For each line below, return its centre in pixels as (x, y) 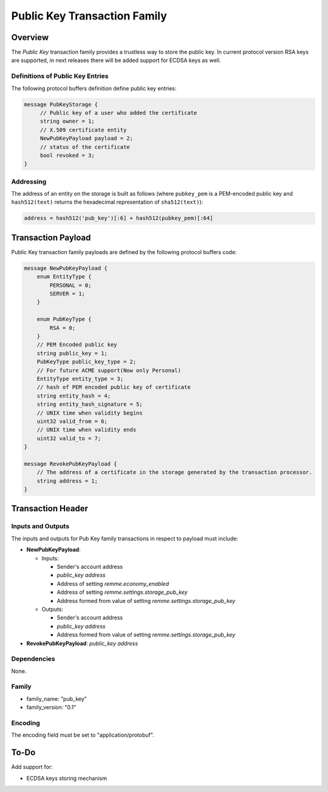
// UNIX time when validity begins (90, 413)
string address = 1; (67, 481)
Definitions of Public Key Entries (60, 76)
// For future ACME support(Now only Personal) (109, 370)
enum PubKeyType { (64, 319)
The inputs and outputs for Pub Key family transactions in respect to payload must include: (125, 539)
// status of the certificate (85, 147)
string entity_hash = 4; (74, 396)
